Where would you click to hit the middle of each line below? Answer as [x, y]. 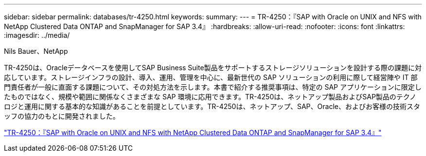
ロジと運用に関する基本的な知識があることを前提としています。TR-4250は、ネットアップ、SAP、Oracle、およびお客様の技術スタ [212, 106]
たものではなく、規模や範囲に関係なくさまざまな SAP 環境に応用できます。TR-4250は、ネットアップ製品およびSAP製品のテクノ [210, 97]
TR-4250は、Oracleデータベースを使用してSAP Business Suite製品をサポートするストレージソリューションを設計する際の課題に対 [213, 68]
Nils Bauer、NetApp [36, 51]
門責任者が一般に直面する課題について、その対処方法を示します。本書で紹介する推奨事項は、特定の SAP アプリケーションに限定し [213, 87]
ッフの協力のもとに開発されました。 [62, 116]
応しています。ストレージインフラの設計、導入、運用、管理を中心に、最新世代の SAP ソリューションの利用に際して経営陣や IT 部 [211, 77]
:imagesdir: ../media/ [37, 35]
